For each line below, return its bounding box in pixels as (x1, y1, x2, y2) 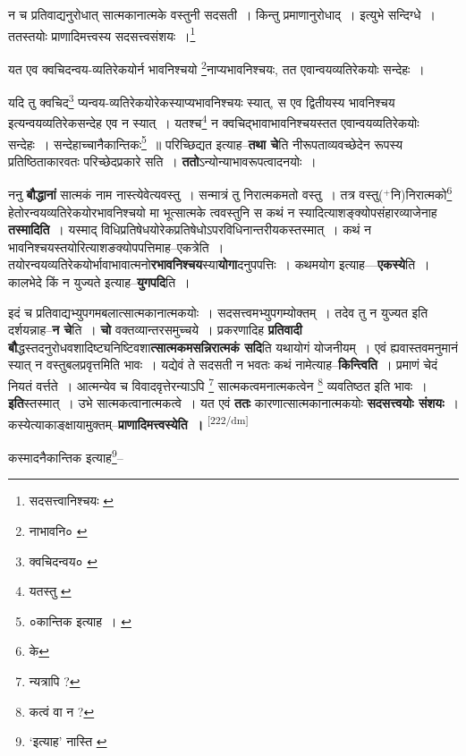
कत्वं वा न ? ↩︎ (29, 701, 95, 720)
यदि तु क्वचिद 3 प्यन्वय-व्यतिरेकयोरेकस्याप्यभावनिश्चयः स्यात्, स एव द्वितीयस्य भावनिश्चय (8, 90, 395, 111)
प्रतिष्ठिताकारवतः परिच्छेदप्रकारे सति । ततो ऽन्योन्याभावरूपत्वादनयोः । (8, 151, 317, 170)
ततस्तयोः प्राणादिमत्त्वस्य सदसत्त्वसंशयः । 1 (8, 23, 196, 45)
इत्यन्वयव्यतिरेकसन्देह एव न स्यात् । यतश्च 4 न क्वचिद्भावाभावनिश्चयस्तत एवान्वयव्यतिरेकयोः (8, 111, 419, 132)
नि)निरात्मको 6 (390, 183, 453, 204)
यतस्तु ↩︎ (29, 582, 72, 600)
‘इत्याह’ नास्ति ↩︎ (29, 732, 107, 751)
